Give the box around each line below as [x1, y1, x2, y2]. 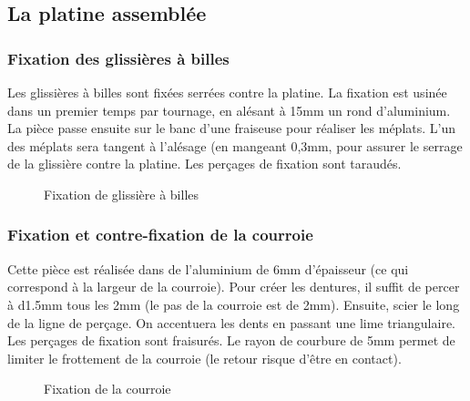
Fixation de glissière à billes [44, 184, 199, 203]
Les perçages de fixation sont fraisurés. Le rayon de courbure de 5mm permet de [7, 331, 455, 350]
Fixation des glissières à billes [7, 46, 230, 69]
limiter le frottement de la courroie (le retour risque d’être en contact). [7, 348, 402, 367]
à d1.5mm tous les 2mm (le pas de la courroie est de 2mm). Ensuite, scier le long [7, 294, 460, 314]
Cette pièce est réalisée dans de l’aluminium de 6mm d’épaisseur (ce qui [7, 259, 409, 278]
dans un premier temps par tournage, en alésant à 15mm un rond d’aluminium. [7, 100, 451, 119]
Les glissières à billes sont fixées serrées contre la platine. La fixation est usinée [7, 83, 447, 101]
